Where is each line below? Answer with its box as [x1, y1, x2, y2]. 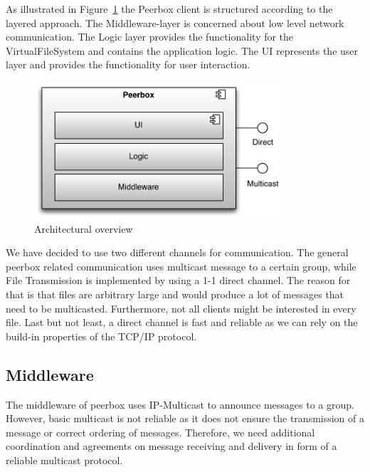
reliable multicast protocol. [6, 452, 123, 467]
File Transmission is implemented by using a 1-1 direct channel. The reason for [6, 273, 351, 288]
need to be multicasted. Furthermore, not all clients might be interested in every [6, 300, 356, 315]
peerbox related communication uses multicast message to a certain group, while [6, 258, 356, 273]
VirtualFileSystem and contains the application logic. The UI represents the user [6, 43, 359, 58]
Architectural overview [34, 221, 133, 236]
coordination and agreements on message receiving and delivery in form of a [6, 439, 337, 453]
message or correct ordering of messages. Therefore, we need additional [6, 424, 315, 439]
